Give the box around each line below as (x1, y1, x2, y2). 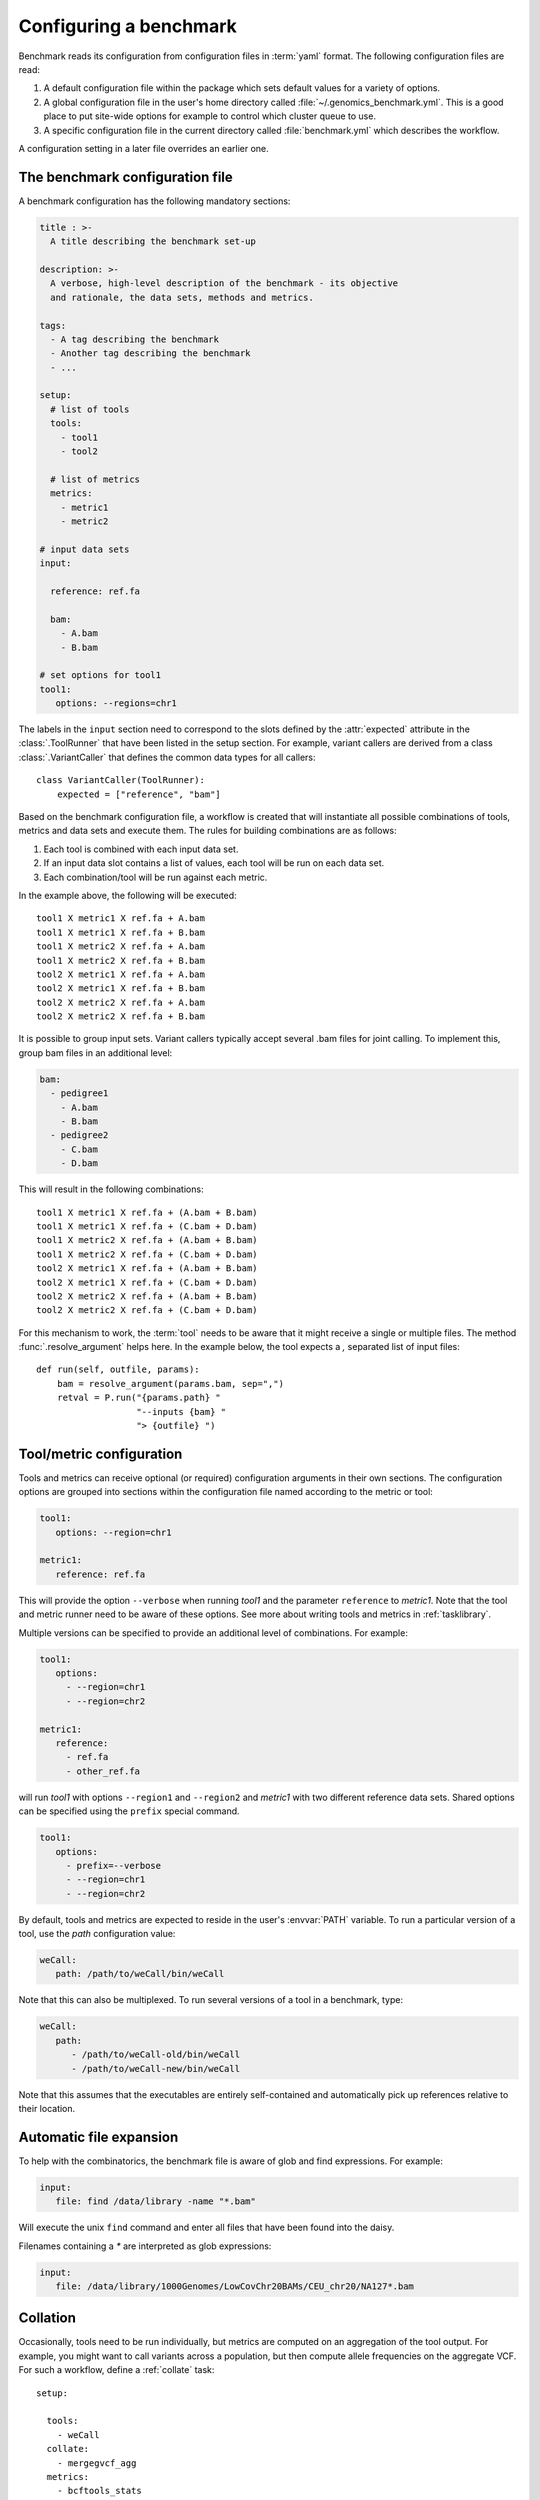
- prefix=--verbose (65, 1860, 162, 1871)
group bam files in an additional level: (18, 1046, 173, 1059)
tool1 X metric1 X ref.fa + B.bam (36, 926, 205, 938)
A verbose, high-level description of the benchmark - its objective (50, 278, 399, 289)
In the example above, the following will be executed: (18, 889, 237, 901)
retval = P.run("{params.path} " (56, 1392, 222, 1404)
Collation (18, 2310, 77, 2327)
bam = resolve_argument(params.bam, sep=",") (56, 1378, 285, 1389)
